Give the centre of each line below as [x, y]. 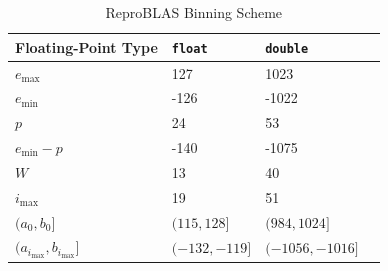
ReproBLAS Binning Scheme [194, 12]
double [287, 48]
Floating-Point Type [86, 46]
